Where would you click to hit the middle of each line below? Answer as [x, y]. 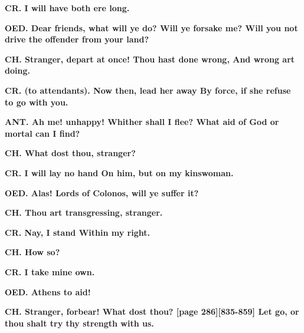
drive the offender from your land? [77, 39]
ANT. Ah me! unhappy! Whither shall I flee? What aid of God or [142, 122]
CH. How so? [32, 252]
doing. [17, 70]
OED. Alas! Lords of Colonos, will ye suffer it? [102, 192]
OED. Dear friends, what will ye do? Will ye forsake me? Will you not [151, 27]
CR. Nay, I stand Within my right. [77, 232]
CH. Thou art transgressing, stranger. [84, 212]
